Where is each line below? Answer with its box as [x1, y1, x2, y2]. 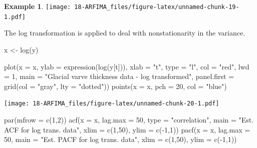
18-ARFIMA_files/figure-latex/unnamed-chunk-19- [74, 3, 239, 10]
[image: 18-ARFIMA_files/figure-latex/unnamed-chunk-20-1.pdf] [4, 100, 219, 107]
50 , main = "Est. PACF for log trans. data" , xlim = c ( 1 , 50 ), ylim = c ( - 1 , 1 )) [4, 134, 237, 144]
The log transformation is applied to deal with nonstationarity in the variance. [4, 27, 245, 38]
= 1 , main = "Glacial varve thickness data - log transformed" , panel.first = [4, 71, 234, 81]
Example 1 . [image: [4, 1, 71, 11]
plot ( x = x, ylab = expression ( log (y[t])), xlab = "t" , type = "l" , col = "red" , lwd [4, 61, 249, 71]
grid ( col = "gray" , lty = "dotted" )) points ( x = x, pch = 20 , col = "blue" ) [4, 80, 227, 91]
